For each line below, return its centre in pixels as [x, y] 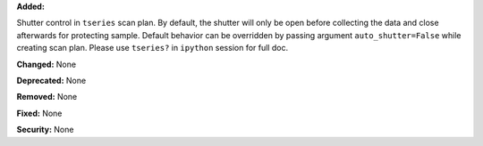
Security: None [45, 130]
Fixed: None [39, 113]
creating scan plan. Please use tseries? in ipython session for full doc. [153, 48]
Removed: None [47, 97]
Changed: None [46, 64]
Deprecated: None [51, 80]
